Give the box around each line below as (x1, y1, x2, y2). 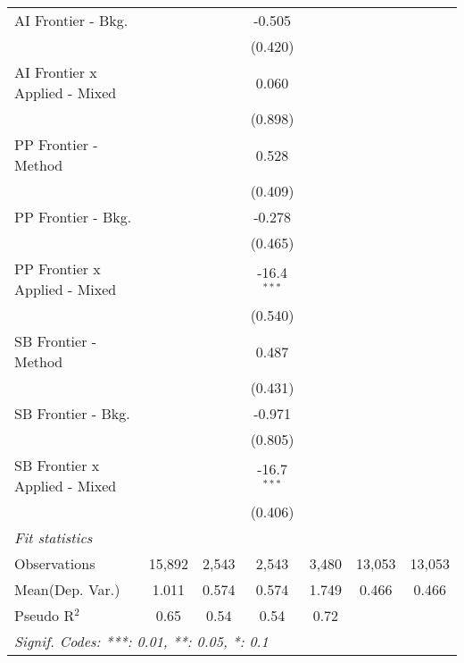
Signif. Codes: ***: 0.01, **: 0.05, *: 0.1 (14, 631, 269, 651)
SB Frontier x (14, 455, 100, 475)
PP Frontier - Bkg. (14, 206, 132, 227)
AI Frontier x (14, 62, 97, 82)
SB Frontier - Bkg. (14, 403, 130, 424)
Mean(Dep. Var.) (14, 579, 120, 600)
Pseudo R (14, 605, 75, 625)
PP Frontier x (14, 258, 101, 279)
